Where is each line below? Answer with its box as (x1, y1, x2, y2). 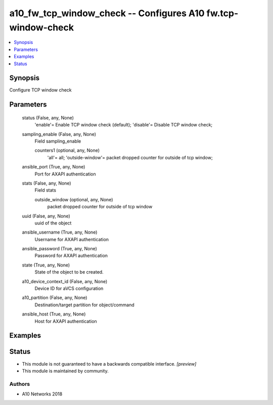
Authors (9, 380, 30, 387)
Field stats (34, 187, 57, 193)
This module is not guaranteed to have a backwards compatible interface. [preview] (22, 361, 197, 367)
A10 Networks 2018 (22, 391, 63, 397)
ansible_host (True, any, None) (22, 311, 86, 317)
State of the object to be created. (34, 269, 104, 275)
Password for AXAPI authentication (34, 253, 108, 259)
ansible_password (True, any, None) (22, 246, 97, 252)
